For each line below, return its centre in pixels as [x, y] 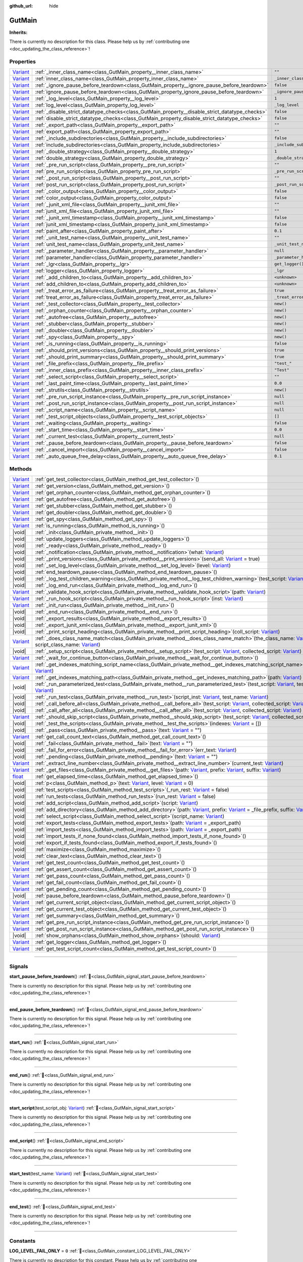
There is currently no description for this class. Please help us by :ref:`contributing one [99, 42]
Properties [23, 62]
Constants [22, 1241]
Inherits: [18, 32]
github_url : [21, 6]
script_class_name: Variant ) [68, 645]
